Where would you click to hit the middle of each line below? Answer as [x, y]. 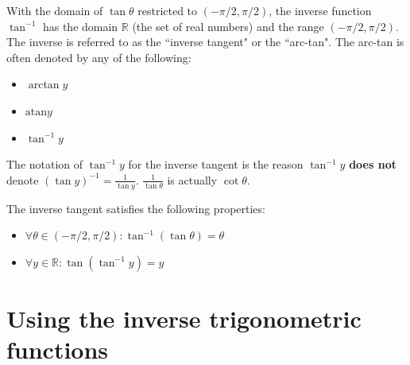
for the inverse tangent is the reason [216, 164]
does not [373, 164]
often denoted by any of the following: [99, 57]
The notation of [45, 164]
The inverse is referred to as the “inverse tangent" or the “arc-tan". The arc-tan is [205, 42]
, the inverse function [320, 10]
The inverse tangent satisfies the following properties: [136, 208]
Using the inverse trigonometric [184, 318]
